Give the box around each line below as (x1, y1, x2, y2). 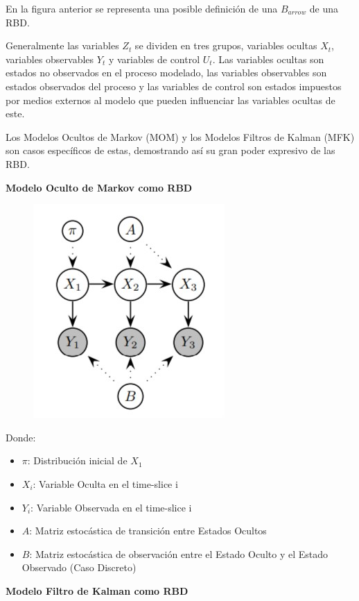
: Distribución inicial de (27, 453, 128, 468)
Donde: (6, 430, 36, 444)
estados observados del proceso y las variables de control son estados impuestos (6, 78, 342, 93)
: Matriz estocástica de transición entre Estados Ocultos (29, 523, 267, 538)
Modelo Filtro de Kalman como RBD (6, 583, 189, 598)
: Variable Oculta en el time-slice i (33, 476, 178, 491)
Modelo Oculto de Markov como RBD (6, 180, 193, 194)
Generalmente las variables (6, 38, 119, 53)
